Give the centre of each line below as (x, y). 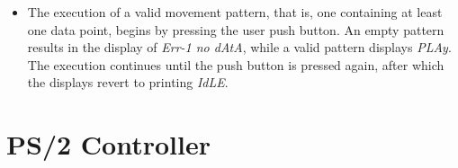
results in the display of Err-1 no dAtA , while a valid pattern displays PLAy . (239, 47)
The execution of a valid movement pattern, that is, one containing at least (235, 12)
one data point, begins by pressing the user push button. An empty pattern (236, 29)
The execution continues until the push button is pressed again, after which (236, 64)
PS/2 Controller (108, 144)
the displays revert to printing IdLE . (128, 82)
